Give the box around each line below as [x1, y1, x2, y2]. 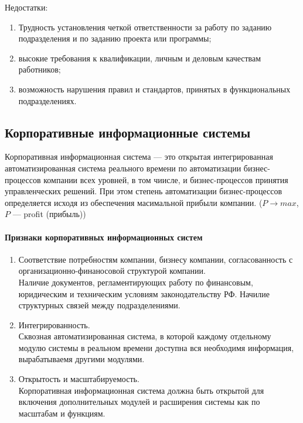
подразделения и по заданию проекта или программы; [18, 32, 212, 44]
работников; [18, 63, 61, 75]
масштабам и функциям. [18, 407, 105, 419]
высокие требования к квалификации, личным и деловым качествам [18, 51, 261, 64]
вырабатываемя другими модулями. [18, 353, 145, 365]
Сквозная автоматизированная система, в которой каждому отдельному [18, 330, 271, 342]
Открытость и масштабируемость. [18, 373, 139, 385]
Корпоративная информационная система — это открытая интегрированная [5, 150, 273, 163]
